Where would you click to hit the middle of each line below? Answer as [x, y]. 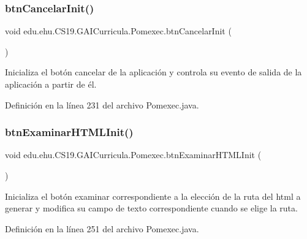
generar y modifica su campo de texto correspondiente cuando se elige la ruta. [151, 208]
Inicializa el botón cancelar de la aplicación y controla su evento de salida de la [153, 72]
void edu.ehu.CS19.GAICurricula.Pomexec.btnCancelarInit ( [118, 31]
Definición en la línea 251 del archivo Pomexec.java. [102, 228]
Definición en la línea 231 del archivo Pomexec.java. [102, 104]
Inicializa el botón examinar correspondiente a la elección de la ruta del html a [153, 196]
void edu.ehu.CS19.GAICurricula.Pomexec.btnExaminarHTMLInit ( [133, 155]
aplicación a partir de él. [51, 84]
